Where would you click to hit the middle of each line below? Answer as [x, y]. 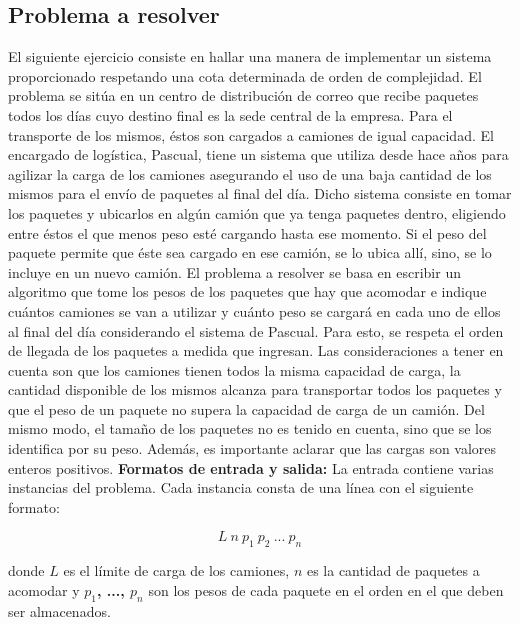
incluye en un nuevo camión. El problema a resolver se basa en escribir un [234, 271]
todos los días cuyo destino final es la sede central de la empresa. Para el [230, 114]
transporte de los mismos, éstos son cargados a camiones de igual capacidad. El [251, 134]
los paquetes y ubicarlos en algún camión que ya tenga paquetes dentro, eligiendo [257, 212]
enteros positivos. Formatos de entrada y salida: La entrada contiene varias [251, 467]
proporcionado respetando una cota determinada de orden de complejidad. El [245, 75]
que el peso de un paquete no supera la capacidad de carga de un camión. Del [246, 408]
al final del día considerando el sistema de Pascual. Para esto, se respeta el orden [256, 330]
